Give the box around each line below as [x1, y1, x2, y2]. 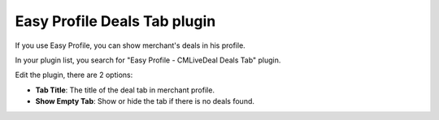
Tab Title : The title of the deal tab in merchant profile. [35, 85, 215, 95]
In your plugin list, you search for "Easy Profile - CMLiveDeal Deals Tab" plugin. [15, 55, 281, 65]
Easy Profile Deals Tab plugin [15, 12, 216, 30]
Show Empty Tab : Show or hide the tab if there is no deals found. [35, 96, 255, 106]
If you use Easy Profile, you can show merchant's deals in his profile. [15, 41, 246, 50]
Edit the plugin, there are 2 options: [15, 70, 133, 80]
